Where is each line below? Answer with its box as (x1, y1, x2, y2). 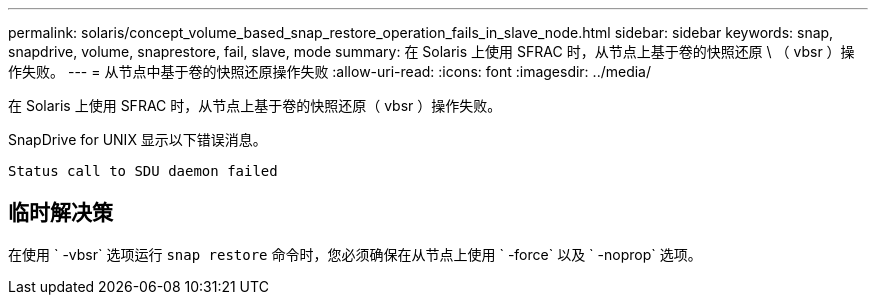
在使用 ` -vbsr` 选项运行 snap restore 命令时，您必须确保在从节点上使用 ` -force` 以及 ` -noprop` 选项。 (8, 245, 702, 263)
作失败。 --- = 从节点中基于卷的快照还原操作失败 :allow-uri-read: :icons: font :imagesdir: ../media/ (8, 63, 652, 80)
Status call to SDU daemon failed (8, 163, 278, 179)
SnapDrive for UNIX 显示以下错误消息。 (8, 131, 267, 148)
